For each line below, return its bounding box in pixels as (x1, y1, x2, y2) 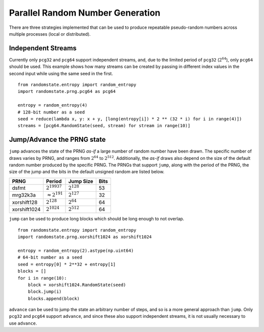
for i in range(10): (18, 275, 67, 281)
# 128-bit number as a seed (18, 109, 85, 115)
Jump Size (68, 177, 93, 184)
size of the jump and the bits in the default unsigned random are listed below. (9, 169, 165, 175)
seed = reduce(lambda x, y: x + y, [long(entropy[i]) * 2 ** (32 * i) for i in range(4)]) (18, 116, 242, 122)
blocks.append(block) (27, 296, 80, 301)
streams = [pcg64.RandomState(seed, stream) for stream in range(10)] (18, 123, 191, 129)
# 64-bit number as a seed (18, 255, 83, 260)
